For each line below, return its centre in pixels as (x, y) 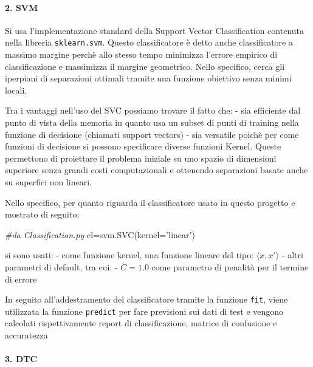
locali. (16, 90)
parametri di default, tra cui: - (61, 266)
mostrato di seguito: (42, 214)
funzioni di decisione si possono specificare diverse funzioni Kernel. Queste (143, 146)
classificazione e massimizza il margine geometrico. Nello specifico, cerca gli (145, 66)
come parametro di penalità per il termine (230, 266)
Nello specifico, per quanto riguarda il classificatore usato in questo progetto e (150, 202)
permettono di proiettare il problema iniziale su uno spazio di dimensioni (141, 158)
